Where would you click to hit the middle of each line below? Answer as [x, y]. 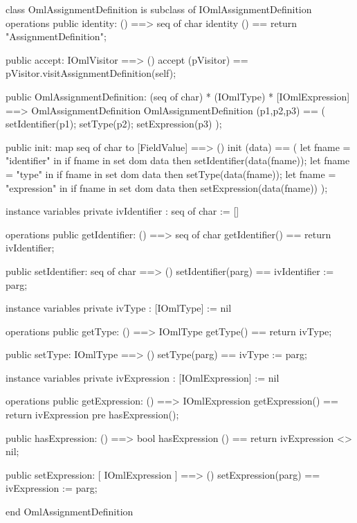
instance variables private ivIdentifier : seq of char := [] [122, 211]
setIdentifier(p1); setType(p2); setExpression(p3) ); [114, 124]
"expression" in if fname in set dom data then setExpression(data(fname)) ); [167, 187]
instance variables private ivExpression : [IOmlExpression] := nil [143, 377]
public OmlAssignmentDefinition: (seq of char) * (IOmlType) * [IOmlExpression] [178, 96]
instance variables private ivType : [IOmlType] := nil [119, 308]
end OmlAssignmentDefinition [70, 512]
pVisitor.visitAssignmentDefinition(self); [91, 73]
